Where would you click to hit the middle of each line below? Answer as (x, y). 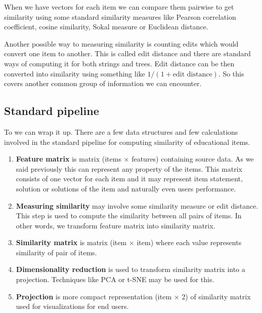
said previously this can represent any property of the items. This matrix (129, 168)
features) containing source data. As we (193, 159)
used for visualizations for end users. (72, 306)
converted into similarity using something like (75, 73)
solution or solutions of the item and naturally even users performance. (126, 188)
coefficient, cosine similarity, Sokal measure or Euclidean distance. (106, 27)
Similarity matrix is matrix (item (71, 242)
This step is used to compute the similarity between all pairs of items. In (129, 216)
